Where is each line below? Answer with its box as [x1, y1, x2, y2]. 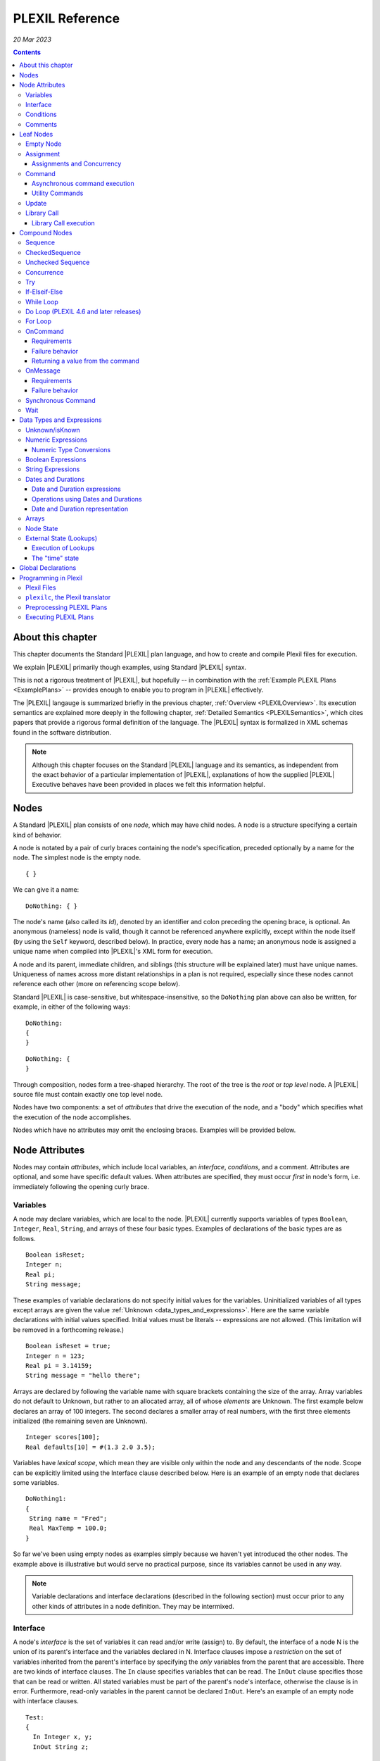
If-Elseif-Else [25, 287, 63, 296]
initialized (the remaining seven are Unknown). [13, 1417, 148, 1425]
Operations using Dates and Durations [32, 494, 142, 503]
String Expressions [25, 465, 80, 473]
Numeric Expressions [25, 435, 88, 444]
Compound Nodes [19, 228, 72, 237]
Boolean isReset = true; [25, 1342, 111, 1350]
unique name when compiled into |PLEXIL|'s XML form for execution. [13, 947, 213, 956]
